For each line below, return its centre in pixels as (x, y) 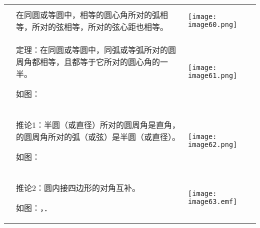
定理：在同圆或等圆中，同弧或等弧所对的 (92, 50)
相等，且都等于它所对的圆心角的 (100, 62)
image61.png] (213, 75)
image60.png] (213, 24)
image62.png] (213, 144)
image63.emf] (213, 201)
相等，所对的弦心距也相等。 (116, 27)
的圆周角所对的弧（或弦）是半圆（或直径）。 (98, 137)
